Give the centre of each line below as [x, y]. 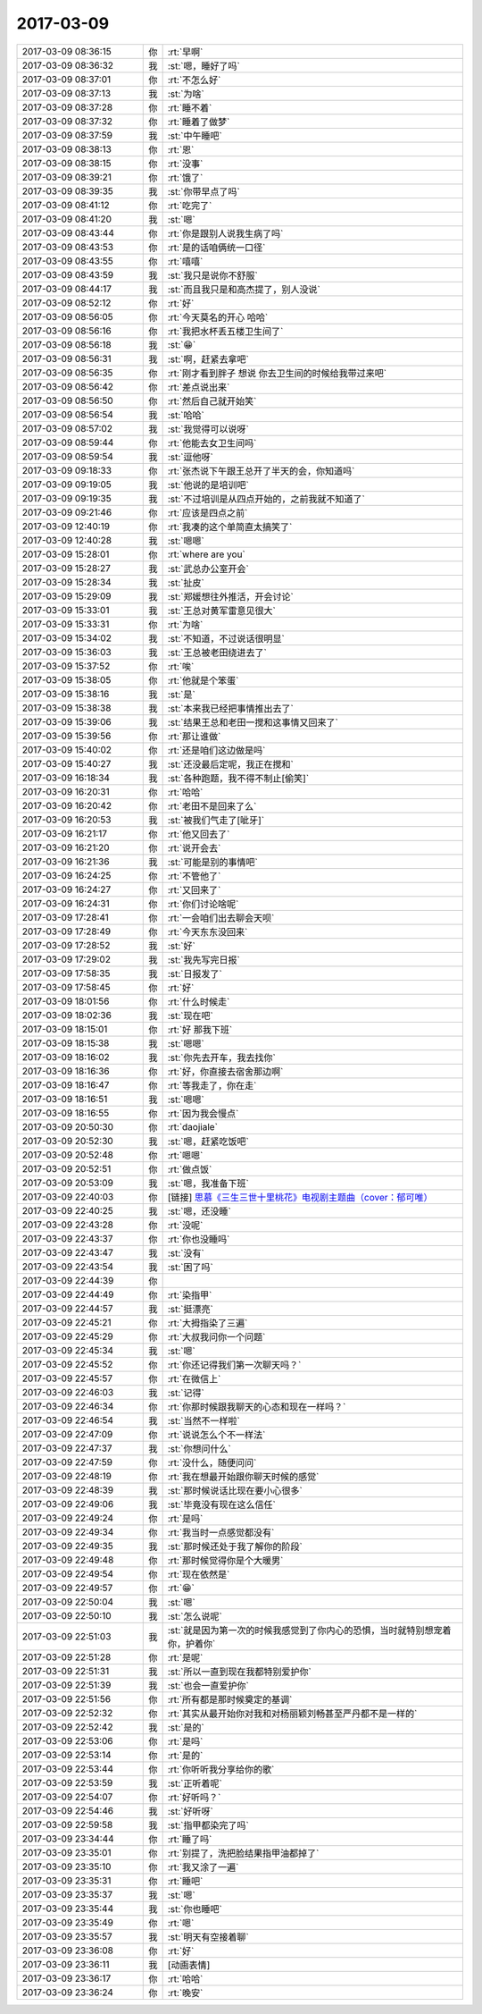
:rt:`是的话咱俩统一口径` [216, 248]
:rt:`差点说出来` [199, 387]
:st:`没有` [186, 1253]
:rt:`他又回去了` [199, 834]
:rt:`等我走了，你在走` [212, 1085]
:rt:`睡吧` [185, 1881]
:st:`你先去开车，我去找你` [221, 1058]
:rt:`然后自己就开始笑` [212, 400]
